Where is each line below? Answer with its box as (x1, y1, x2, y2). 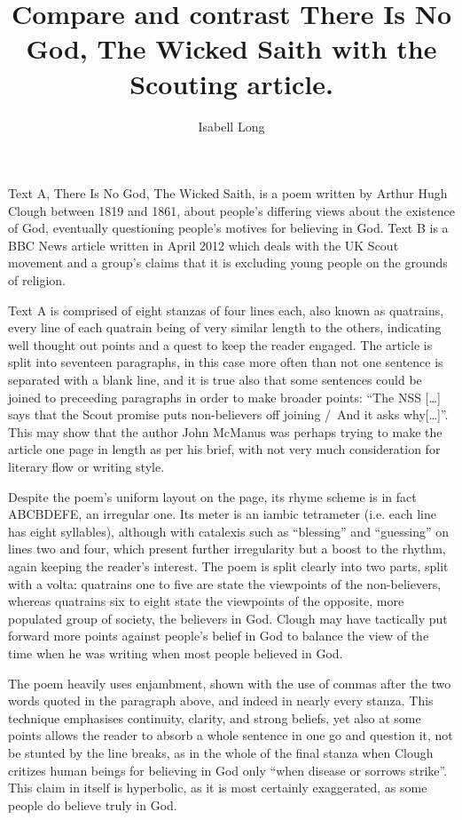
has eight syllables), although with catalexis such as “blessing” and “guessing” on (8, 521, 449, 540)
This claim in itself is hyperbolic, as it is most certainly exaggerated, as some (8, 778, 427, 797)
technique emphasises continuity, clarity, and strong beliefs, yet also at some (8, 708, 421, 727)
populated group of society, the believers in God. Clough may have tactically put (8, 609, 448, 627)
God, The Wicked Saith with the (26, 30, 437, 67)
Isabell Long (198, 116, 265, 135)
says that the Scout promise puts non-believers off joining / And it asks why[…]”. (8, 405, 449, 424)
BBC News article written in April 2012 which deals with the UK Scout (8, 235, 399, 254)
